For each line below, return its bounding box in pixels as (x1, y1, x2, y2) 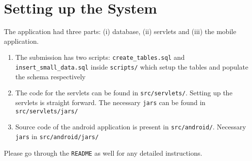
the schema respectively (15, 71, 86, 81)
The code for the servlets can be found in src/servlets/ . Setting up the (15, 88, 233, 98)
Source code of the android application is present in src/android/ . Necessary (15, 122, 246, 132)
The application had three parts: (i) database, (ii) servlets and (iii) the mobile (4, 26, 236, 36)
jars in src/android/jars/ (15, 131, 99, 141)
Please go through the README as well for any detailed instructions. (4, 147, 202, 158)
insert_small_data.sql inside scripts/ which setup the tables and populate (15, 61, 249, 72)
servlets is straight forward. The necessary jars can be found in (15, 97, 206, 107)
